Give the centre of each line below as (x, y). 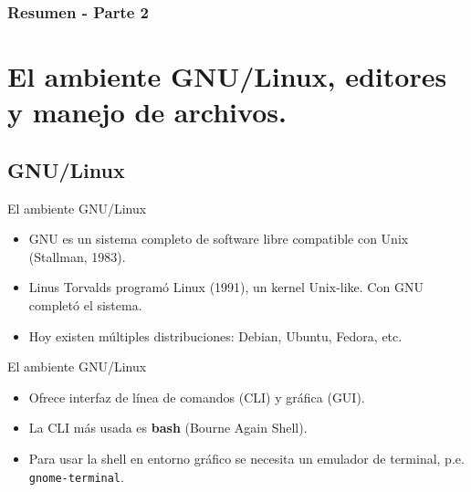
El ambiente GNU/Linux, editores (227, 76)
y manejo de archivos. (147, 112)
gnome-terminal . (76, 476)
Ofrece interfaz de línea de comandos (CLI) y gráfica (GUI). (197, 397)
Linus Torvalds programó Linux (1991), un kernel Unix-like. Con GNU (226, 287)
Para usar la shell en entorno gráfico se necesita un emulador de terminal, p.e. (246, 458)
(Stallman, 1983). (77, 256)
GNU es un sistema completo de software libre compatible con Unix (219, 239)
